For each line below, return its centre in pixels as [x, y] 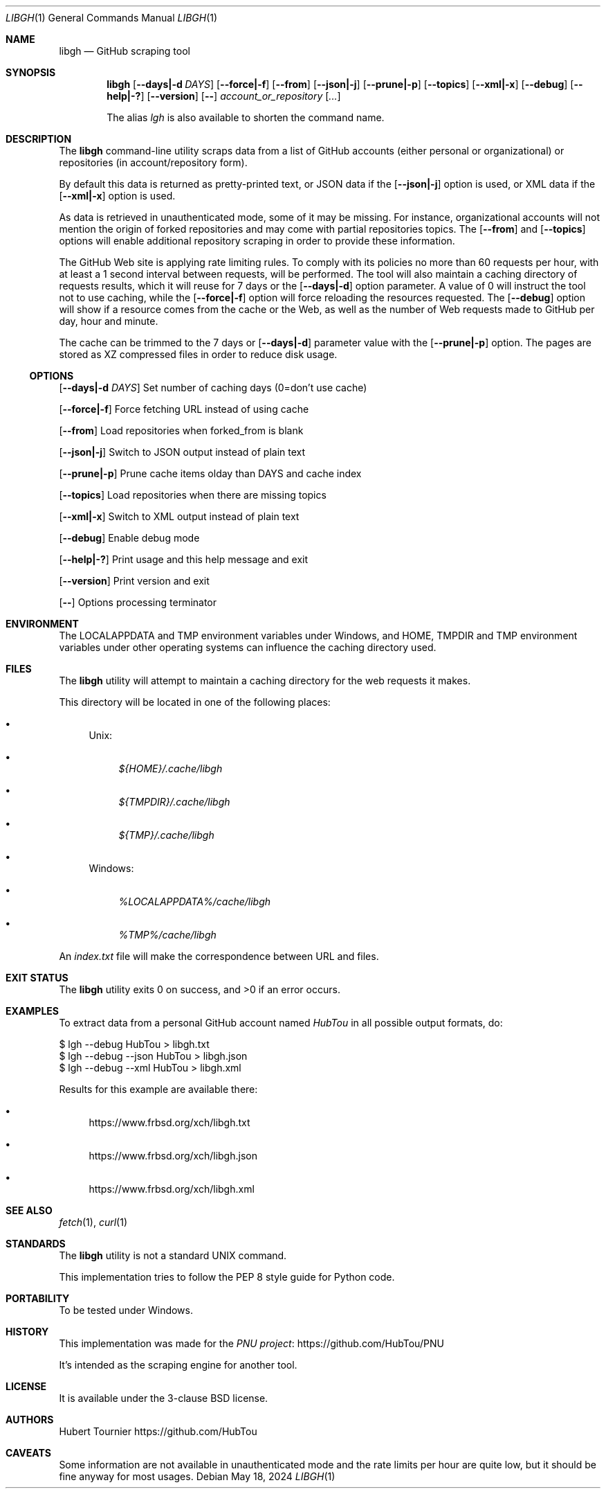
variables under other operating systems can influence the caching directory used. [248, 647]
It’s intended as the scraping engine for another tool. [178, 1365]
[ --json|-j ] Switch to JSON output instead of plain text [182, 452]
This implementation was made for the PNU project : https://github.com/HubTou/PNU [251, 1343]
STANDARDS [36, 1244]
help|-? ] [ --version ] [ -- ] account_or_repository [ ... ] [224, 96]
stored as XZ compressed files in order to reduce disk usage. [198, 354]
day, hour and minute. [109, 321]
